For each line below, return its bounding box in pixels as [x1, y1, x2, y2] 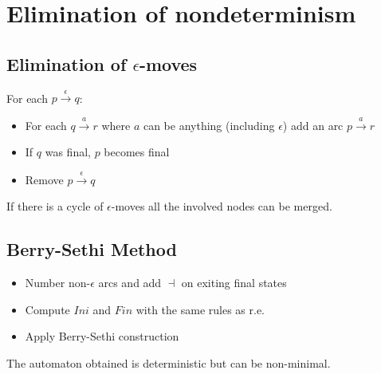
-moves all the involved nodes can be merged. [111, 198, 332, 215]
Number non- [25, 274, 91, 291]
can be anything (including [143, 116, 275, 133]
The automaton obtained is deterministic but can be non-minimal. [6, 354, 331, 371]
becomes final [104, 144, 170, 160]
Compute [25, 301, 70, 317]
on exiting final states [181, 274, 287, 291]
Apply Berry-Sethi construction [25, 328, 179, 344]
